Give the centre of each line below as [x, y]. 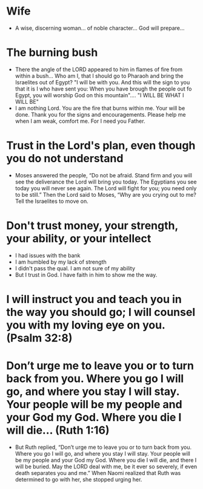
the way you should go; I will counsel [101, 312]
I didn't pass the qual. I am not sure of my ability [75, 268]
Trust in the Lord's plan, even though [101, 145]
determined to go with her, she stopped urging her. [78, 479]
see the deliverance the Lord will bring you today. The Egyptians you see [106, 182]
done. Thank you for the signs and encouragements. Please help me [100, 114]
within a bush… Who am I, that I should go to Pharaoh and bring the [99, 76]
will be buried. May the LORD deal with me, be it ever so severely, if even [106, 467]
